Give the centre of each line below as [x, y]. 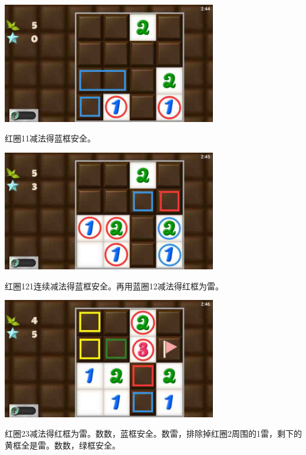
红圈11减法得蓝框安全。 [50, 138]
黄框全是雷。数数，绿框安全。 [62, 445]
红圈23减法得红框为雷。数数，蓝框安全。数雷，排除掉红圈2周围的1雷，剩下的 [153, 433]
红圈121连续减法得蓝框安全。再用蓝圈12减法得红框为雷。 [114, 286]
